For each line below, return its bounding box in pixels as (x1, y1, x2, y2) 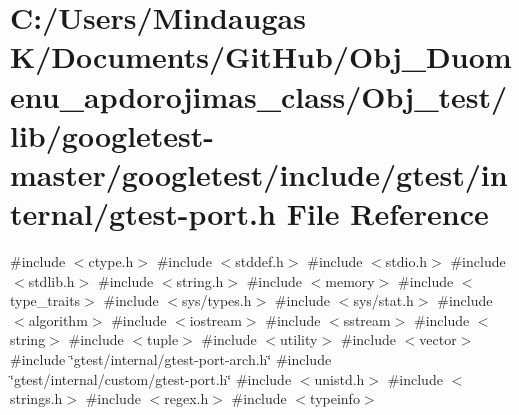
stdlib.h (28, 270, 75, 291)
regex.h (164, 388, 209, 409)
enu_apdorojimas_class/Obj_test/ (10, 75, 508, 116)
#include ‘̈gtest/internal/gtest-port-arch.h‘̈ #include (10, 349, 332, 370)
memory (325, 270, 375, 291)
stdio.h (385, 251, 428, 272)
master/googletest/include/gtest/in (10, 153, 508, 194)
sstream (343, 309, 391, 330)
